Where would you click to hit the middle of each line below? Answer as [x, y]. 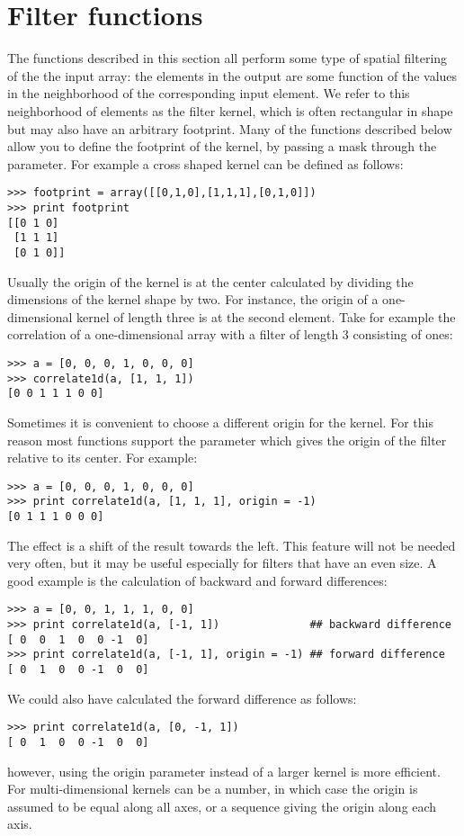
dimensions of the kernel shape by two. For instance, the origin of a [193, 299]
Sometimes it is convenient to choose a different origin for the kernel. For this [220, 422]
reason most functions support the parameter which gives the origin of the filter [227, 440]
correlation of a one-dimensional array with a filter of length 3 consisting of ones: [230, 334]
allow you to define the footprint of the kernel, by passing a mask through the [222, 146]
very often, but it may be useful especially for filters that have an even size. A [222, 563]
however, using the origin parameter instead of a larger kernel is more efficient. [224, 771]
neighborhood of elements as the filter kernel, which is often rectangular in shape [230, 110]
